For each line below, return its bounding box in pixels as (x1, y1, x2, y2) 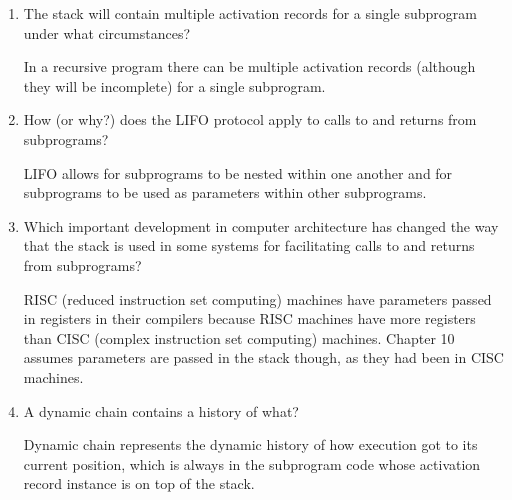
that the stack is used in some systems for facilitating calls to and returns (23, 235, 475, 256)
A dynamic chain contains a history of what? (23, 400, 299, 421)
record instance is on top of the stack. (23, 473, 255, 494)
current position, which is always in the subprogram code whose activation (23, 453, 481, 474)
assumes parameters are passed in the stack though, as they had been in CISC (23, 347, 504, 368)
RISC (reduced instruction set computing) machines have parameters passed (23, 288, 492, 309)
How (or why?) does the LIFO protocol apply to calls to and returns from (23, 109, 477, 130)
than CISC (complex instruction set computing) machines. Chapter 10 (23, 327, 455, 348)
